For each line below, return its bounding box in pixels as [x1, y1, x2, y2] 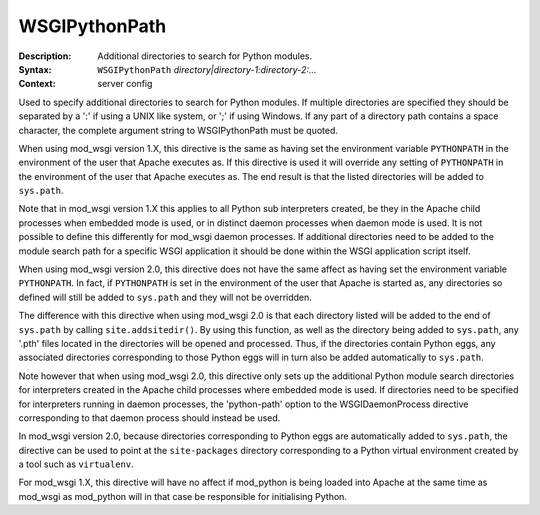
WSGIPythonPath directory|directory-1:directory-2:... [97, 63, 317, 75]
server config [97, 78, 153, 90]
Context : [18, 78, 56, 90]
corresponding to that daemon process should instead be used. [18, 411, 281, 424]
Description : [18, 50, 72, 62]
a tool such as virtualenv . [18, 458, 134, 470]
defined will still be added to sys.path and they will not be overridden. [18, 291, 312, 303]
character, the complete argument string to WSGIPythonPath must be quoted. [18, 124, 339, 136]
